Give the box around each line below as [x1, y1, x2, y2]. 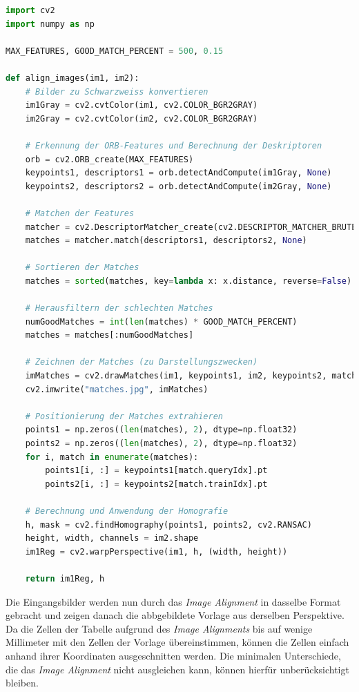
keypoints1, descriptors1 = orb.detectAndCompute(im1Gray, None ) [25, 168, 332, 178]
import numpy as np [6, 19, 95, 29]
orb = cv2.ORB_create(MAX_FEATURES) [25, 154, 194, 164]
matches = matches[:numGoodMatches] [25, 330, 194, 340]
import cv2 [6, 6, 55, 15]
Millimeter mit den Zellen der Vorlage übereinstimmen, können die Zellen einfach [6, 635, 349, 649]
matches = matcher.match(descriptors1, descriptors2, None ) [25, 236, 307, 246]
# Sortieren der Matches [25, 262, 139, 273]
